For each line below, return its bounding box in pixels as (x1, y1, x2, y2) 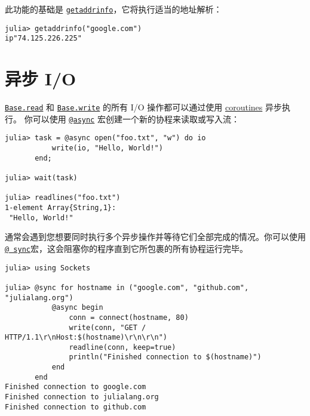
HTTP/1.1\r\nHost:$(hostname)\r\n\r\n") (5, 333, 168, 342)
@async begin (51, 303, 103, 312)
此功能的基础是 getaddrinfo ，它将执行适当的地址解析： (5, 3, 222, 15)
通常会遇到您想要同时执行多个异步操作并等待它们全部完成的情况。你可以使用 (5, 230, 306, 243)
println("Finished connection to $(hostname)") (69, 353, 262, 362)
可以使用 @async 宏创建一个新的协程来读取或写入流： (32, 112, 240, 125)
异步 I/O (5, 66, 76, 91)
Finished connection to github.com (5, 402, 146, 411)
